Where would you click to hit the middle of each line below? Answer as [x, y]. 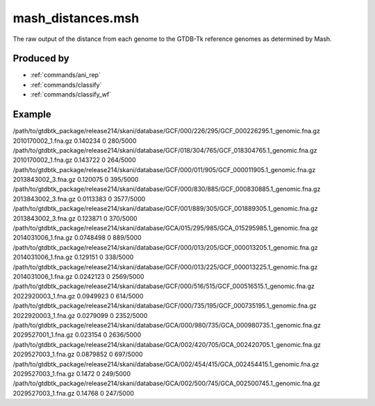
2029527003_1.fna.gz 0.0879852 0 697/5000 [78, 355]
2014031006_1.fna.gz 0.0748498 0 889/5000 [77, 238]
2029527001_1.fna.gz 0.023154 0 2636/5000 [77, 335]
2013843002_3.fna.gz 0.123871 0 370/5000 [75, 218]
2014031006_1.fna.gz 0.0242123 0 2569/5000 [78, 277]
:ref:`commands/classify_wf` [70, 94]
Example [32, 115]
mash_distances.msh [76, 18]
